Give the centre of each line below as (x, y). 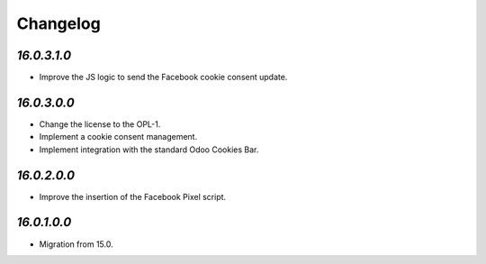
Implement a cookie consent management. (118, 137)
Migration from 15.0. (76, 244)
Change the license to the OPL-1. (100, 124)
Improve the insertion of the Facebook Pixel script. (133, 196)
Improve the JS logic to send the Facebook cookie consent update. (163, 77)
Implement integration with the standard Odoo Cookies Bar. (149, 150)
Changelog (58, 23)
